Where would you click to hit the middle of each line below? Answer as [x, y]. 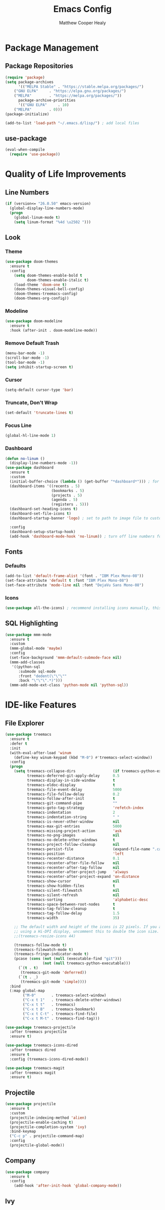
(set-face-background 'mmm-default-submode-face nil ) [66, 658]
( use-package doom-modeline [34, 321]
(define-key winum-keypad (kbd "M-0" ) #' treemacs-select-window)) [83, 757]
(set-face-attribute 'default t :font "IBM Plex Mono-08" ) [67, 580]
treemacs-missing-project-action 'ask [74, 831]
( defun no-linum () [25, 458]
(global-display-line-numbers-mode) [47, 208]
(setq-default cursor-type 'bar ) [39, 390]
